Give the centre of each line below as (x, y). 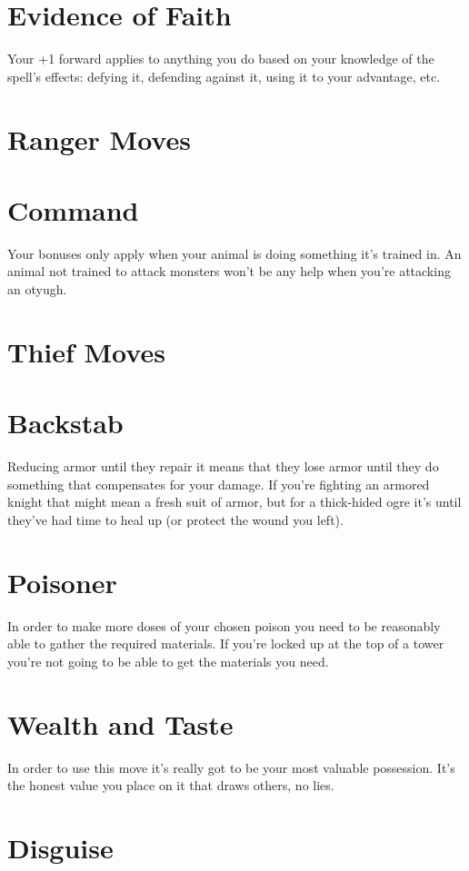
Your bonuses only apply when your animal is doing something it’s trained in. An (234, 253)
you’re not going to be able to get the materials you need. (168, 661)
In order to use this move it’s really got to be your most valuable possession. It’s (231, 767)
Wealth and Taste (120, 723)
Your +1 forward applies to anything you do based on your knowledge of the (221, 59)
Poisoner (62, 582)
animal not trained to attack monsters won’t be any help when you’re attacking (229, 271)
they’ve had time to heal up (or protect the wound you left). (175, 519)
